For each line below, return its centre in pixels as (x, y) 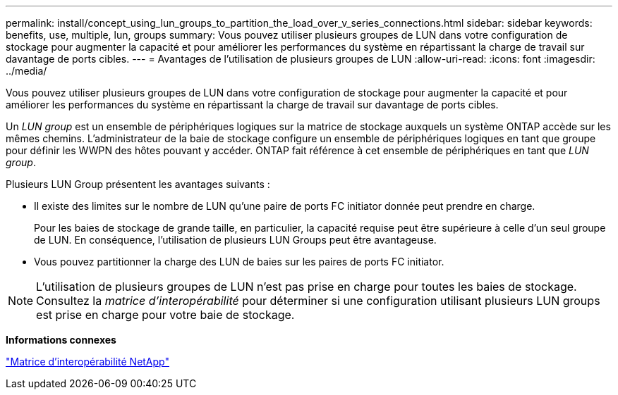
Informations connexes (61, 340)
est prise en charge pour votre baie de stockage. (165, 315)
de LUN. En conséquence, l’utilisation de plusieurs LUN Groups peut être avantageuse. (235, 240)
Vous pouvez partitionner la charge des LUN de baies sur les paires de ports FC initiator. (239, 262)
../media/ (26, 71)
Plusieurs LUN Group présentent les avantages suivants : (138, 184)
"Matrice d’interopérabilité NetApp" (87, 362)
